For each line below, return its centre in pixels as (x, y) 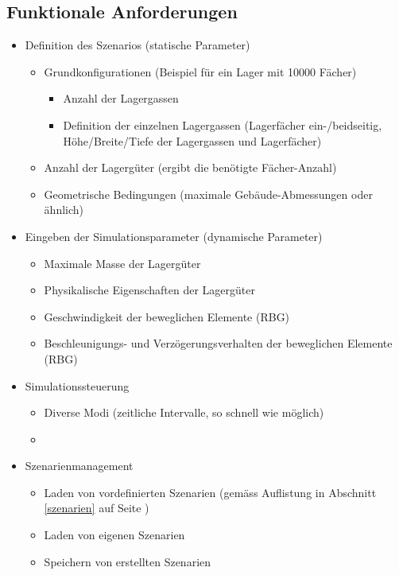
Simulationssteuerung (77, 385)
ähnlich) (64, 210)
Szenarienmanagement (79, 466)
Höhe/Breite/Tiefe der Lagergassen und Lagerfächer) (192, 140)
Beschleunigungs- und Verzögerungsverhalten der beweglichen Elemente (218, 343)
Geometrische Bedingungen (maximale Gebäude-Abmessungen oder (208, 194)
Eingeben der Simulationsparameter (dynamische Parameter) (174, 236)
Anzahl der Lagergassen (121, 98)
